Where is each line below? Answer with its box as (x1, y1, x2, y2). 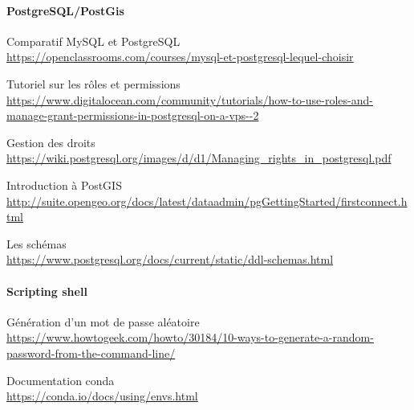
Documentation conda (6, 371, 115, 388)
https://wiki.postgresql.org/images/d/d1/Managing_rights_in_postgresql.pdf (6, 150, 392, 166)
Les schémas (6, 235, 67, 252)
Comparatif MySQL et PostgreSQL (6, 32, 181, 49)
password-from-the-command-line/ (6, 344, 176, 361)
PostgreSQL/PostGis (6, 2, 124, 18)
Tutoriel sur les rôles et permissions (6, 75, 181, 92)
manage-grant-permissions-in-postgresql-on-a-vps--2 (6, 107, 259, 124)
